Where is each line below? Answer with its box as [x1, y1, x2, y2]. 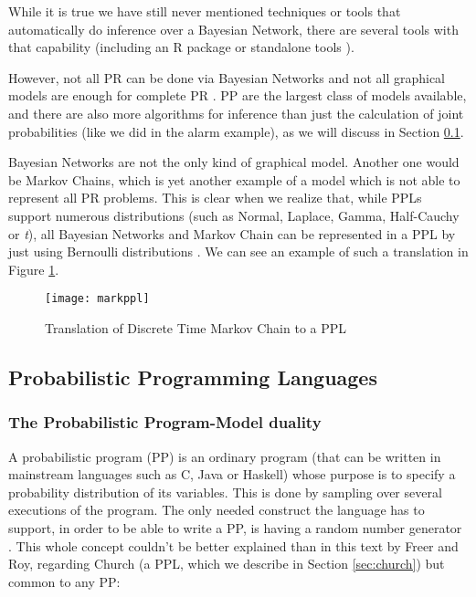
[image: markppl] [45, 292, 150, 306]
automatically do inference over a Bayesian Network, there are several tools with [8, 19, 459, 38]
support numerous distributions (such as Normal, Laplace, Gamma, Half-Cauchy [8, 205, 460, 225]
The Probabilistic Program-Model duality [8, 411, 322, 434]
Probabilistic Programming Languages [8, 362, 377, 391]
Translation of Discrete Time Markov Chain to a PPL [45, 318, 347, 337]
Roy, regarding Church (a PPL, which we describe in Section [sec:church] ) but [8, 554, 445, 573]
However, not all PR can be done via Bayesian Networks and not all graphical [8, 68, 446, 87]
